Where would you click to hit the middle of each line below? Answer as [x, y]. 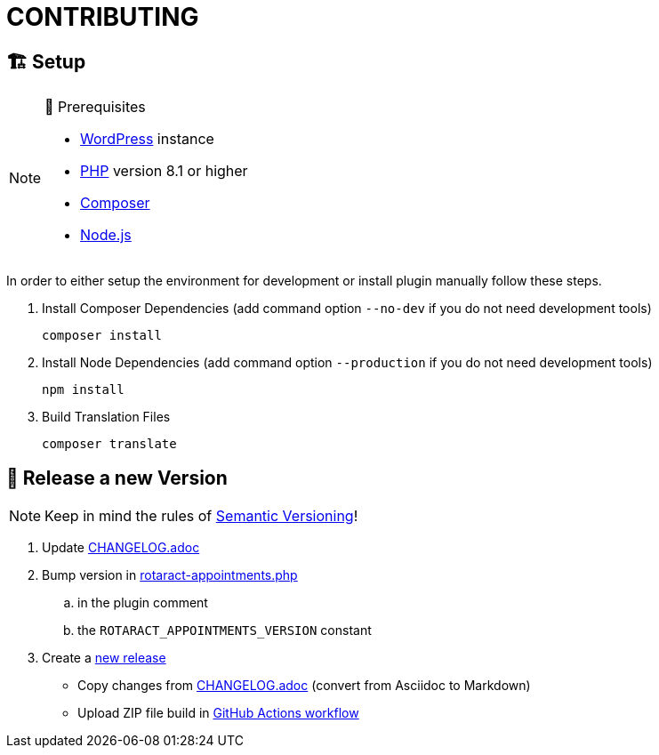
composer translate [109, 444]
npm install [83, 390]
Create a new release [104, 658]
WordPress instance [147, 139]
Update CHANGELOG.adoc [121, 548]
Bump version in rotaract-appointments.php [170, 575]
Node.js [106, 235]
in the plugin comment [143, 603]
